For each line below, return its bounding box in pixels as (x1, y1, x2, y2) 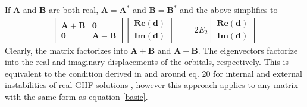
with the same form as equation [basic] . (5, 90, 148, 102)
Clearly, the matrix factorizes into (5, 44, 128, 56)
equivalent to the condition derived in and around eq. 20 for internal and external (5, 67, 302, 79)
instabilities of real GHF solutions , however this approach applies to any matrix (5, 79, 298, 91)
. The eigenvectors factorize (198, 44, 298, 56)
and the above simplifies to (180, 4, 278, 15)
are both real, (49, 4, 99, 15)
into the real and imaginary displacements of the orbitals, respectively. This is (5, 56, 289, 68)
